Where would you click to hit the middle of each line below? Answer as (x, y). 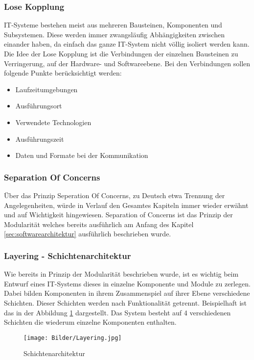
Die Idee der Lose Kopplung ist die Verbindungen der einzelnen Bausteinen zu (121, 53)
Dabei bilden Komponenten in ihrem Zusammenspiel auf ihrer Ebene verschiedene (127, 293)
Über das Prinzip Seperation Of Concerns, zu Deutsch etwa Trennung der (115, 195)
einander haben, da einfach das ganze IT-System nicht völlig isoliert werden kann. (127, 44)
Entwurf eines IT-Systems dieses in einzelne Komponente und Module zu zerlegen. (127, 283)
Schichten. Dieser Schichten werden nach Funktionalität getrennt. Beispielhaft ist (126, 302)
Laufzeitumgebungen (46, 89)
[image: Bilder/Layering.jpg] (73, 338)
